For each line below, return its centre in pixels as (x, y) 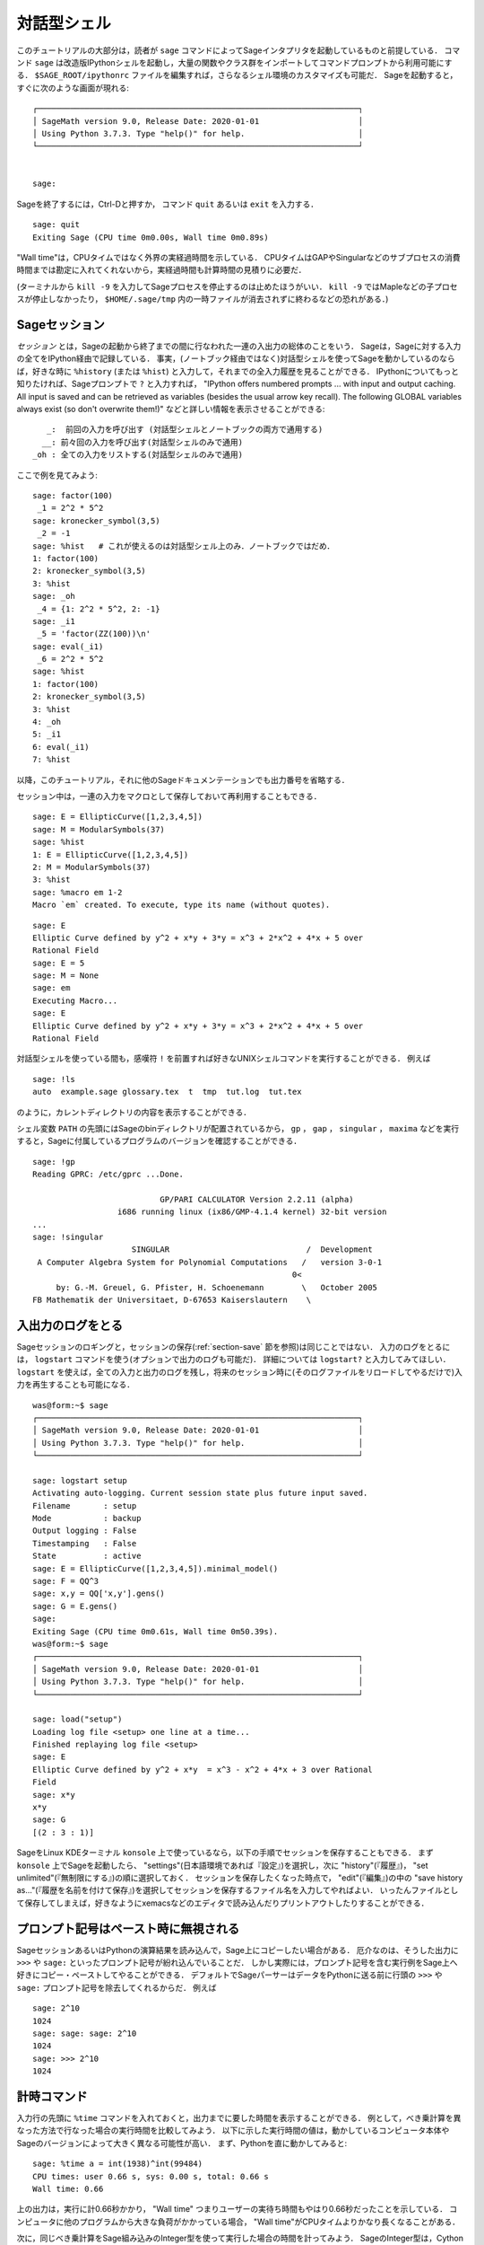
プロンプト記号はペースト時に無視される (128, 1928)
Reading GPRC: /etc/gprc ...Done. (108, 1175)
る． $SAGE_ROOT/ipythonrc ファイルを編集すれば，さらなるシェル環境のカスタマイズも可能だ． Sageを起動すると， (237, 75)
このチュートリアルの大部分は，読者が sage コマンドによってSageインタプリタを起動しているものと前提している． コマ (238, 50)
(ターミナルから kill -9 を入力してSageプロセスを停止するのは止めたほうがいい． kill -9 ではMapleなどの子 (225, 286)
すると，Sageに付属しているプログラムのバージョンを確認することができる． (159, 1141)
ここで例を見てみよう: (57, 475)
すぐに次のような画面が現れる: (73, 88)
